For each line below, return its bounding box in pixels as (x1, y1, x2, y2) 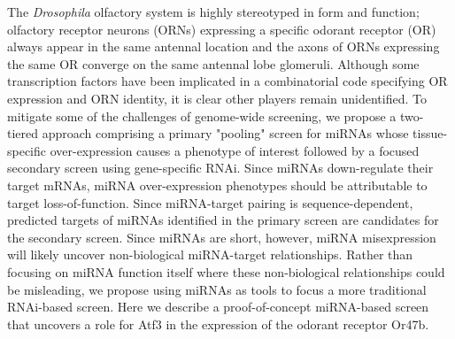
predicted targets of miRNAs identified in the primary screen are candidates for (7, 211, 439, 229)
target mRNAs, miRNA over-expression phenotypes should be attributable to (7, 175, 428, 194)
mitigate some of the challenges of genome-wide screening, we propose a (7, 106, 397, 125)
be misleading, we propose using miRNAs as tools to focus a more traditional (7, 280, 427, 298)
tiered (7, 124, 39, 143)
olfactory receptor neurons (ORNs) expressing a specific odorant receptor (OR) (7, 19, 436, 38)
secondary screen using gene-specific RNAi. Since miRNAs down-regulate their (7, 158, 434, 177)
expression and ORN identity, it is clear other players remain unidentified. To (7, 89, 427, 107)
